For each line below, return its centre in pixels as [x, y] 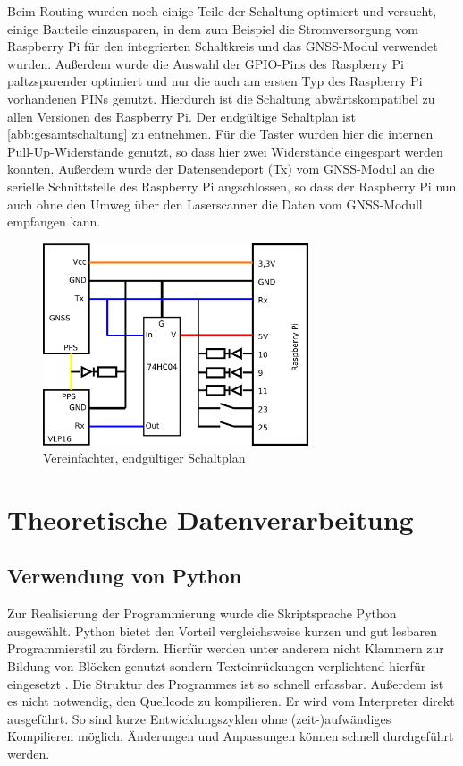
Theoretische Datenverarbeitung [210, 519]
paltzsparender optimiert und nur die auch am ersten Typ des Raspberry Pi [215, 81]
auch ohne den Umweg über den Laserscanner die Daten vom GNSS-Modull [215, 204]
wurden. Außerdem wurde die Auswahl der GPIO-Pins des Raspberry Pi [206, 63]
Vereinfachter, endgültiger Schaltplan [144, 458]
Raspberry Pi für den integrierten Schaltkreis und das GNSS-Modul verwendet [223, 46]
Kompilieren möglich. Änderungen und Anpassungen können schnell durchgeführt [231, 736]
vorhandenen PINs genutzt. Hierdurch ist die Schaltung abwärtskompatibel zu [221, 98]
